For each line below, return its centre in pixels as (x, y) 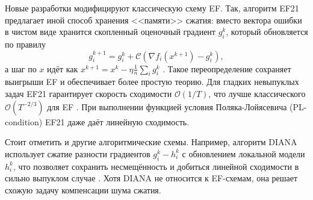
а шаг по (21, 68)
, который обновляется (267, 32)
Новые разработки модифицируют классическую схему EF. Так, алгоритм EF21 (152, 8)
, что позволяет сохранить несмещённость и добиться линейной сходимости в (156, 166)
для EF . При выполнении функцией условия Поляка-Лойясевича (167, 106)
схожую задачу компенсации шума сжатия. (83, 189)
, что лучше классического (257, 93)
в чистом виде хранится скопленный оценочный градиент (110, 32)
